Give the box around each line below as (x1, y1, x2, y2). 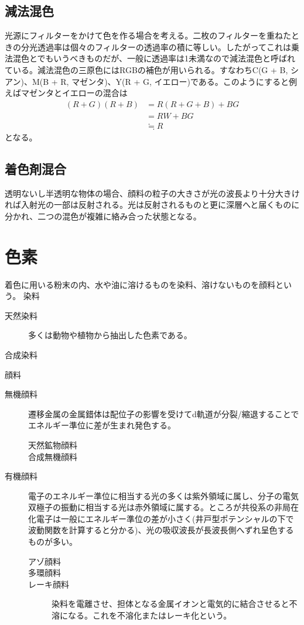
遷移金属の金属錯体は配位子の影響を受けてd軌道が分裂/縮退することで (28, 407, 299, 420)
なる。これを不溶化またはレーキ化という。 (67, 609, 232, 621)
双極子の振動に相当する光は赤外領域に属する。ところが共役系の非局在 (28, 501, 299, 513)
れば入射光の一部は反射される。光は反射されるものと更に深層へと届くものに (5, 198, 300, 211)
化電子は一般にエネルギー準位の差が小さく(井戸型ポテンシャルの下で (28, 512, 294, 524)
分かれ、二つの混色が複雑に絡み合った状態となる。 (5, 210, 201, 222)
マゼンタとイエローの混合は (21, 87, 128, 99)
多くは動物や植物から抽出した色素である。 (28, 329, 192, 341)
